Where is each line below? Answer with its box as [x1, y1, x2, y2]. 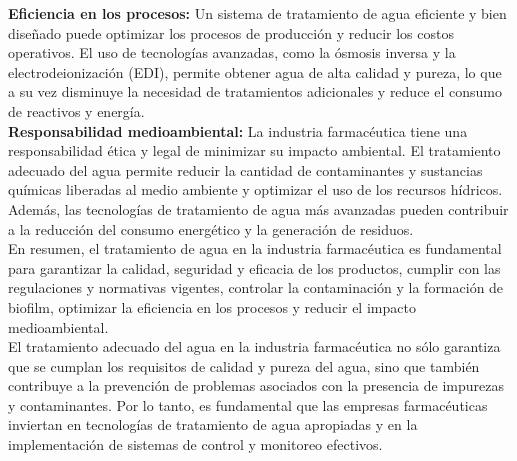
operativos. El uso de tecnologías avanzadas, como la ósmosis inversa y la [8, 42, 456, 63]
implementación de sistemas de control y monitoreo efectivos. [8, 434, 383, 455]
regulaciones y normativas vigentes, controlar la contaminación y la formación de [8, 277, 504, 298]
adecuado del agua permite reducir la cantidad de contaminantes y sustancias [8, 159, 483, 180]
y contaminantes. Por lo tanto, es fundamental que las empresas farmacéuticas [8, 394, 488, 415]
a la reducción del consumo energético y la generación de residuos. [8, 218, 414, 239]
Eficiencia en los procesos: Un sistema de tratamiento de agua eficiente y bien [8, 3, 507, 23]
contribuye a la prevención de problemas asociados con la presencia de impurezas [8, 375, 504, 396]
